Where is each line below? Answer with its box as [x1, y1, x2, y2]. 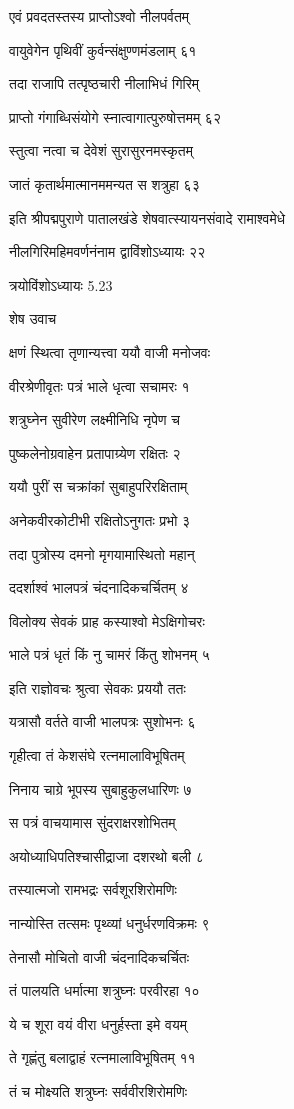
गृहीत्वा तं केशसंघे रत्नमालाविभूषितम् [9, 745, 185, 766]
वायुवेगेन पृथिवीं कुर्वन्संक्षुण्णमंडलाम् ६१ [9, 39, 197, 60]
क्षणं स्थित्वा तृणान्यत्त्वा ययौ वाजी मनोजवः [9, 341, 211, 362]
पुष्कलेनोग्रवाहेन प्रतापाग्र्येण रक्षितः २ [9, 442, 181, 463]
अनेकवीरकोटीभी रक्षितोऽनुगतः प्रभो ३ [9, 509, 191, 530]
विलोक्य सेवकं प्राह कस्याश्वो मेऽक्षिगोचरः [9, 610, 205, 631]
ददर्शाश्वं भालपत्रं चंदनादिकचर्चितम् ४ [9, 577, 189, 598]
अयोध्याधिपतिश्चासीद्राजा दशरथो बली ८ [9, 845, 204, 866]
